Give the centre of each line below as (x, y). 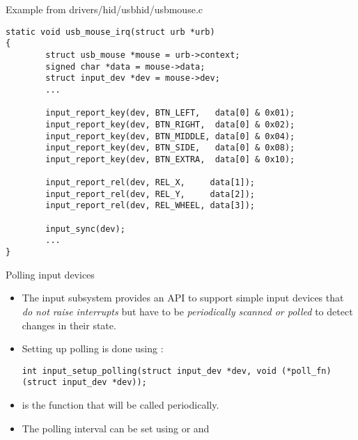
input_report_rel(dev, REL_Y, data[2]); (150, 194)
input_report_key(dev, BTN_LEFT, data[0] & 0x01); (170, 113)
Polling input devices (50, 274)
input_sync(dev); (85, 229)
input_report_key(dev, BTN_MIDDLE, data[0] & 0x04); (170, 136)
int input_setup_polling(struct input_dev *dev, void (149, 371)
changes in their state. (69, 325)
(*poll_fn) (306, 371)
